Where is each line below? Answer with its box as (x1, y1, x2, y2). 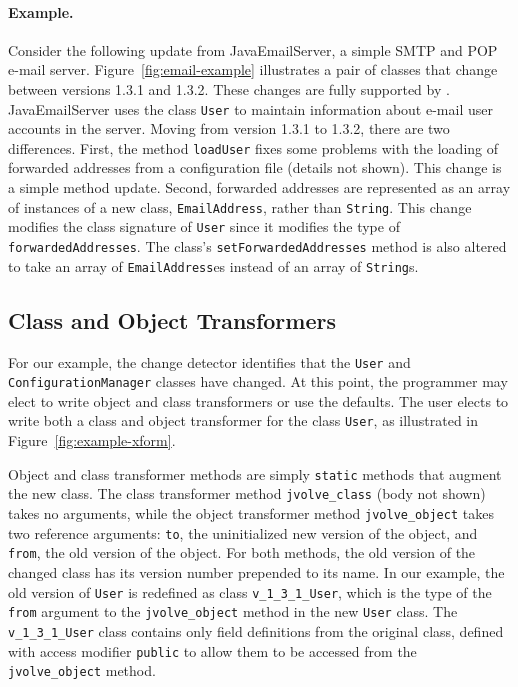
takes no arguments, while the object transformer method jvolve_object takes (8, 502, 494, 523)
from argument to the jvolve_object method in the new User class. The (8, 601, 458, 622)
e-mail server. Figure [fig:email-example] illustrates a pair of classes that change (8, 59, 498, 80)
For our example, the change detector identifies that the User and (8, 351, 411, 372)
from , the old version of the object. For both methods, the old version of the (8, 542, 476, 563)
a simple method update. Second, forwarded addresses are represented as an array (8, 177, 511, 198)
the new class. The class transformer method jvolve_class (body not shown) (8, 483, 486, 504)
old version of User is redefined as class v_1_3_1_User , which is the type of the (8, 581, 492, 602)
